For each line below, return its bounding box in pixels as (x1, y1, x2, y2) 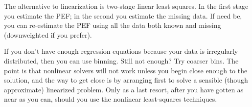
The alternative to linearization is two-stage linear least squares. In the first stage (4, 1, 249, 11)
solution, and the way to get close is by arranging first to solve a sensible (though (4, 75, 248, 85)
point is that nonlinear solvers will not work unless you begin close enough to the (4, 65, 248, 75)
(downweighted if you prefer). (4, 29, 92, 40)
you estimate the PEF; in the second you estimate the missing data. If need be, (4, 10, 242, 21)
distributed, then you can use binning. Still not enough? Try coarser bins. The (4, 55, 239, 65)
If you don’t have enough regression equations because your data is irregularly (4, 46, 238, 56)
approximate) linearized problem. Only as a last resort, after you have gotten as (4, 84, 244, 94)
